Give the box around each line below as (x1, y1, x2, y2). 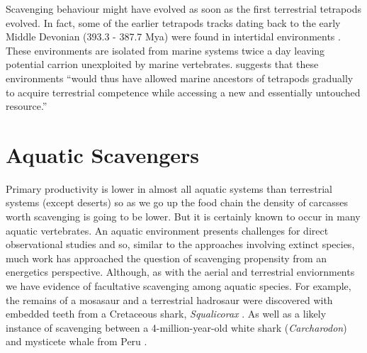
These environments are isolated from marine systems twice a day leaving (6, 43, 325, 57)
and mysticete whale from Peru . (6, 334, 147, 349)
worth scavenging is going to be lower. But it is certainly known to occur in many (6, 209, 361, 224)
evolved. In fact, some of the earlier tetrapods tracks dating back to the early (6, 15, 341, 30)
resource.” (6, 99, 47, 113)
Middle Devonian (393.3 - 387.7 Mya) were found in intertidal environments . (6, 29, 341, 44)
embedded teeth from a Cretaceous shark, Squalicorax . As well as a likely (6, 306, 327, 321)
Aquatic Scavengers (6, 140, 200, 169)
